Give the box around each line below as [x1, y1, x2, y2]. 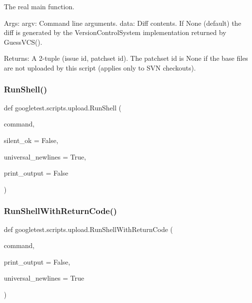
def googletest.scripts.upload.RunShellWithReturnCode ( [4, 224, 173, 234]
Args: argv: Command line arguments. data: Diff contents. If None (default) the [4, 18, 241, 28]
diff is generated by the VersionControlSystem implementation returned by [4, 27, 226, 37]
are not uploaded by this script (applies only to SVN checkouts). [4, 62, 196, 72]
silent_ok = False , [4, 135, 58, 145]
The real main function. [4, 1, 75, 11]
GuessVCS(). [4, 36, 42, 47]
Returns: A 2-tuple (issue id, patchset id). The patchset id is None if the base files [4, 53, 248, 63]
